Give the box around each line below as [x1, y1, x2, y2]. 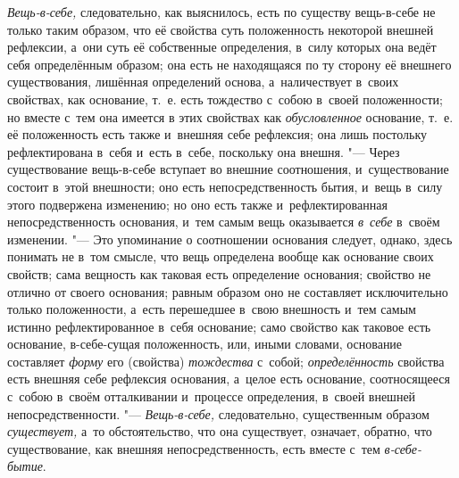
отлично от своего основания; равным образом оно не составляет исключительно [7, 282, 448, 301]
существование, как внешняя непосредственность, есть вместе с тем [7, 439, 380, 457]
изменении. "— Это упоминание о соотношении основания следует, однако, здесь [7, 229, 453, 248]
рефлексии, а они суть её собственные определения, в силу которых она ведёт [7, 37, 437, 56]
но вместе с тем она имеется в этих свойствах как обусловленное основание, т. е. [7, 107, 454, 126]
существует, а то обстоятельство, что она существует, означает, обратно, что [7, 422, 432, 441]
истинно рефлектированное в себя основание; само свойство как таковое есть [7, 317, 431, 335]
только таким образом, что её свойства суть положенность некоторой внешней [7, 20, 434, 38]
